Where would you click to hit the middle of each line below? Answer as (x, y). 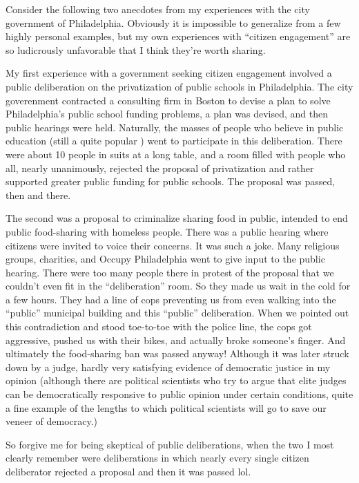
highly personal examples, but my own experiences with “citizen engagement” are (178, 36)
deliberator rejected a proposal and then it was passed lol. (128, 471)
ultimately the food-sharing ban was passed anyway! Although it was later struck (177, 353)
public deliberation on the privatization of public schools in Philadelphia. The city (179, 86)
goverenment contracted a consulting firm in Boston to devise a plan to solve (168, 100)
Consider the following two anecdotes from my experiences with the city (158, 9)
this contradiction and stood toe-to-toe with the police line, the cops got (159, 326)
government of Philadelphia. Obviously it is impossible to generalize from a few (173, 22)
